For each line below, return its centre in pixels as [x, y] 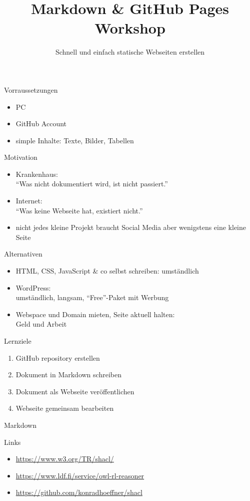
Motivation [21, 157]
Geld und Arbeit [41, 324]
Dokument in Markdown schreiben [68, 374]
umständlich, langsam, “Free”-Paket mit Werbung [92, 297]
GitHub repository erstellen [58, 357]
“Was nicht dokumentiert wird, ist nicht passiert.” [92, 184]
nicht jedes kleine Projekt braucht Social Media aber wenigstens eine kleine [131, 227]
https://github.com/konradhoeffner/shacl [79, 492]
